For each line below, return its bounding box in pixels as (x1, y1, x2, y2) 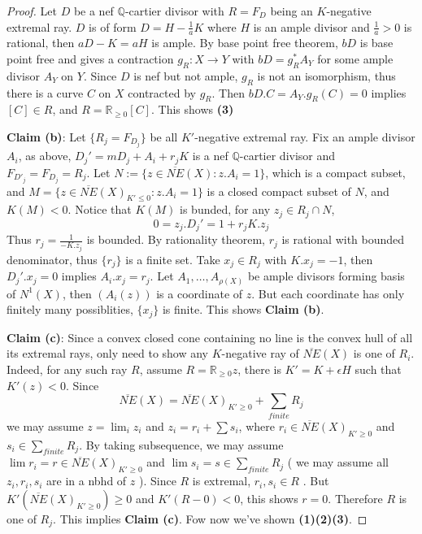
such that (355, 361, 402, 378)
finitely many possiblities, (7, 301, 133, 318)
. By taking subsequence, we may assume (79, 436, 284, 453)
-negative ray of (221, 345, 299, 362)
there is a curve (7, 84, 84, 101)
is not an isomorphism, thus (257, 67, 396, 84)
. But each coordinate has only (251, 284, 405, 302)
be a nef (73, 2, 114, 19)
